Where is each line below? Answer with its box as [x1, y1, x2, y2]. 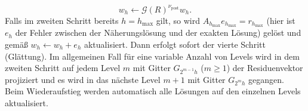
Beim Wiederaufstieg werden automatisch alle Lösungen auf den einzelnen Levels [5, 85, 301, 97]
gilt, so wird [156, 14, 201, 26]
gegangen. [248, 73, 284, 85]
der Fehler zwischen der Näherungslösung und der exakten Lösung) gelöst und [15, 26, 301, 39]
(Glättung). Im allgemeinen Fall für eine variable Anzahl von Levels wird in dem [5, 50, 300, 62]
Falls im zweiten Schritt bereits [5, 14, 119, 26]
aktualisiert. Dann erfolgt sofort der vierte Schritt [84, 38, 266, 50]
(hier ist [266, 14, 295, 26]
